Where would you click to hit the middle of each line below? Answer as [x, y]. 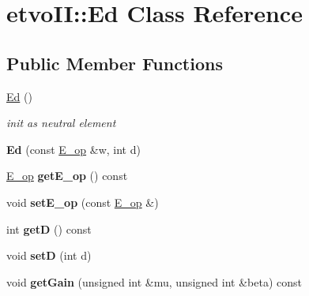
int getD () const [49, 229]
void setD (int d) [49, 255]
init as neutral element [61, 123]
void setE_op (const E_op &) [83, 202]
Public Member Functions [115, 63]
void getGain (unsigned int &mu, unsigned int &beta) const [154, 281]
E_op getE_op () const [67, 176]
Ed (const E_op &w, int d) [73, 149]
